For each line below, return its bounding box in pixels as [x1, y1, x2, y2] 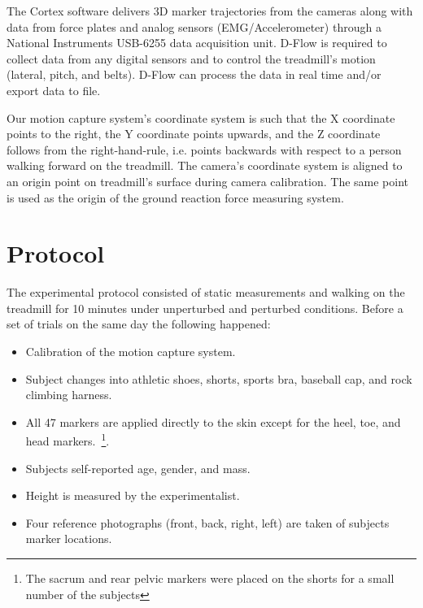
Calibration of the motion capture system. [25, 343, 236, 360]
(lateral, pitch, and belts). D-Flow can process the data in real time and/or [7, 66, 382, 83]
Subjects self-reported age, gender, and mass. [25, 459, 251, 476]
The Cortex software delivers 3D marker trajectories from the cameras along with [7, 2, 413, 19]
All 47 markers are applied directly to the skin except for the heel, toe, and [25, 413, 401, 430]
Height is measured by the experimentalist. [25, 487, 240, 504]
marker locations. [25, 530, 112, 547]
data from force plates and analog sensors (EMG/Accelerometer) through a [7, 18, 382, 35]
